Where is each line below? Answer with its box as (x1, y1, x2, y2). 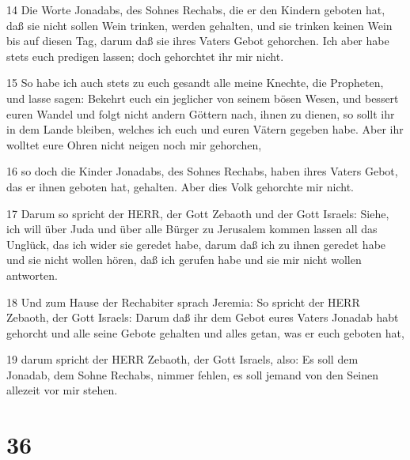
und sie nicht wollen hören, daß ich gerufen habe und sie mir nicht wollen (6, 251, 362, 268)
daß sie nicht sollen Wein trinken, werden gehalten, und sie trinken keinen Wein (6, 17, 393, 33)
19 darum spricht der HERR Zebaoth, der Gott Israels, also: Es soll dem (6, 351, 359, 368)
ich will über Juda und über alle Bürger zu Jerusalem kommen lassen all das (6, 221, 378, 237)
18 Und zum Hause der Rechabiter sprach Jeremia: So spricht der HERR (6, 293, 360, 310)
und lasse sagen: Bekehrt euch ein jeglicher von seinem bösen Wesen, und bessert (6, 89, 399, 106)
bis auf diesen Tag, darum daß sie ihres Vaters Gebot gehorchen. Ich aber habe (6, 32, 389, 49)
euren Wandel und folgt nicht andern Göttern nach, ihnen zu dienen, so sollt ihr (6, 105, 395, 122)
